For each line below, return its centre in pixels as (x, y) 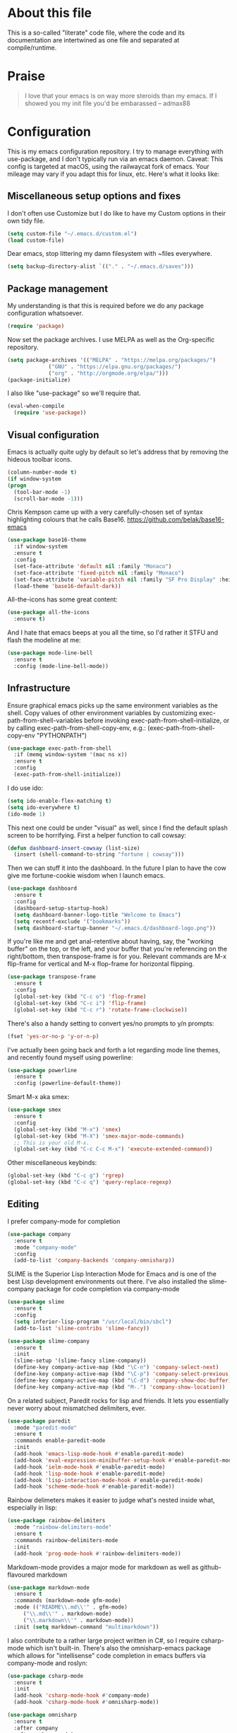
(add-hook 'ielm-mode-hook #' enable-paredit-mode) (90, 1467)
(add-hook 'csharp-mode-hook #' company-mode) (82, 1696)
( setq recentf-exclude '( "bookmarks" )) (72, 921)
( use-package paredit (39, 1421)
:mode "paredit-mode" (45, 1428)
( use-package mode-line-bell (50, 653)
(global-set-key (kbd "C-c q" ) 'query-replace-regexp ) (90, 1182)
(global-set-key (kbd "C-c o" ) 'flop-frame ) (80, 997)
